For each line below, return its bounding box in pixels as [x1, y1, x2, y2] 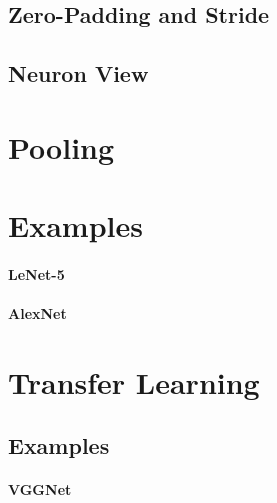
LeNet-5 [8, 263, 65, 284]
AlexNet [8, 303, 67, 324]
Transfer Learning [8, 361, 260, 402]
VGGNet [8, 479, 72, 500]
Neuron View [8, 58, 149, 89]
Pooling [8, 126, 115, 167]
